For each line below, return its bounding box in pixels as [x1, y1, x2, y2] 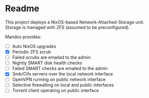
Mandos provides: [5, 34, 42, 40]
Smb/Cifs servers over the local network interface [12, 71, 113, 77]
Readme [5, 3, 40, 14]
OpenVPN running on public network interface [12, 76, 106, 82]
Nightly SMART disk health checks [12, 60, 82, 66]
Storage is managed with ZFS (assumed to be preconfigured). [5, 24, 130, 30]
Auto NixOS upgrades [12, 43, 56, 49]
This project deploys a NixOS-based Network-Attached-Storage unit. [5, 19, 145, 25]
